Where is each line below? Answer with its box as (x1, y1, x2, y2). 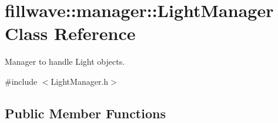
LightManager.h (51, 75, 109, 87)
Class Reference (5, 21, 136, 45)
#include (5, 75, 38, 87)
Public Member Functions (5, 104, 166, 122)
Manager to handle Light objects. (5, 55, 125, 68)
